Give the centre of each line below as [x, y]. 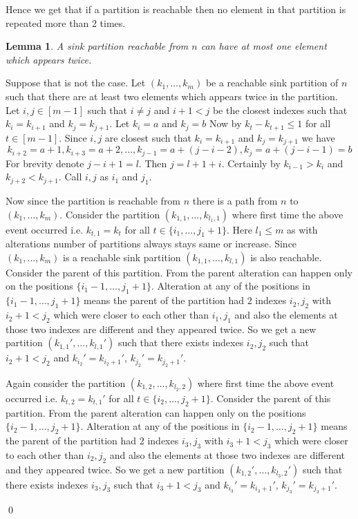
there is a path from [235, 200]
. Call [70, 177]
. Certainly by [251, 163]
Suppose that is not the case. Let [76, 83]
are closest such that [148, 137]
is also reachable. [286, 257]
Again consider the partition [66, 383]
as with [302, 229]
